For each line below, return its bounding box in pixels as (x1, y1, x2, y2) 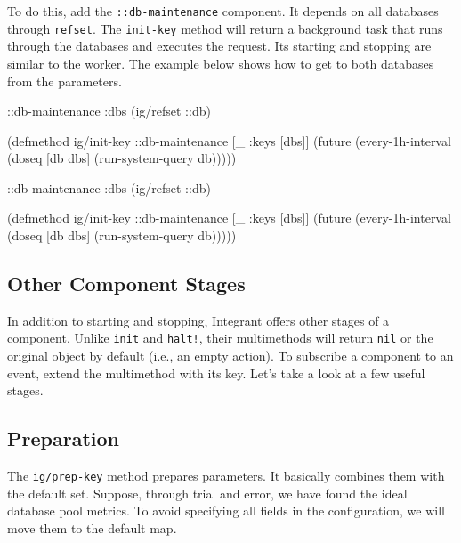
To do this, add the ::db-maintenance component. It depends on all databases (7, 2, 439, 20)
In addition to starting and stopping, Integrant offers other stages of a (7, 311, 390, 329)
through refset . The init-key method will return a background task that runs (7, 19, 443, 37)
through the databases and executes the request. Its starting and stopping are (7, 36, 432, 55)
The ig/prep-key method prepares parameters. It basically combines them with (7, 466, 445, 485)
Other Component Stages (7, 270, 246, 297)
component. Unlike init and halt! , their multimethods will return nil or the (7, 328, 433, 347)
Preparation (7, 425, 119, 452)
